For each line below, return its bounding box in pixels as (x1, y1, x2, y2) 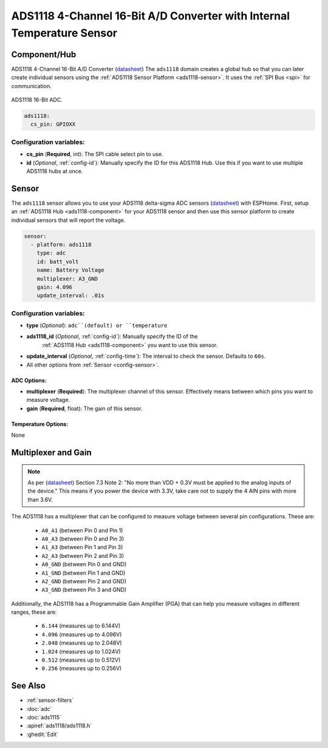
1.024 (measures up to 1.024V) (41, 648, 121, 655)
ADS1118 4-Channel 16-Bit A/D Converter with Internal (11, 9, 290, 22)
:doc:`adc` (26, 705, 52, 712)
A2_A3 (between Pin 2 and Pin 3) (41, 552, 125, 559)
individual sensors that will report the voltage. (11, 216, 126, 224)
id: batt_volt (36, 258, 79, 265)
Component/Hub (11, 49, 77, 60)
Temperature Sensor (11, 26, 118, 39)
